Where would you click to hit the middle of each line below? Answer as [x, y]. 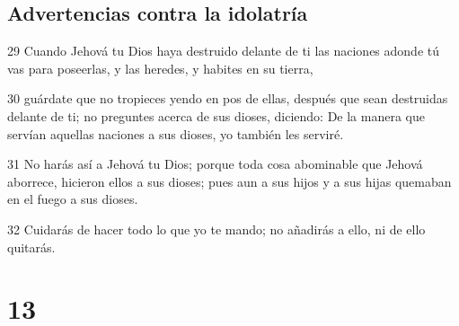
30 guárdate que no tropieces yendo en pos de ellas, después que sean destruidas [228, 98]
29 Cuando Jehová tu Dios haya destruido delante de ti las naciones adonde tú [224, 51]
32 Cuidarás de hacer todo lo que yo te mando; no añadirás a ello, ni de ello [216, 229]
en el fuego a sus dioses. [73, 199]
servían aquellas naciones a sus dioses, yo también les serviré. [176, 133]
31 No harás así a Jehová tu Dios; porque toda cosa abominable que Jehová [215, 164]
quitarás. [31, 247]
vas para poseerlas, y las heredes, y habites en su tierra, [160, 68]
